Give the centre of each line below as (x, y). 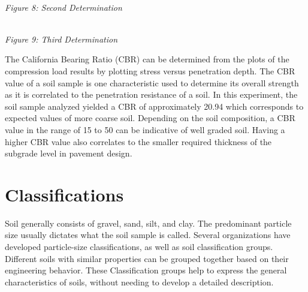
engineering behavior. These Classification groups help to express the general (146, 270)
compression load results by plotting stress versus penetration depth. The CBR (150, 70)
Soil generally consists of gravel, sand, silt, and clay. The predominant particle (148, 223)
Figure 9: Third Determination (61, 39)
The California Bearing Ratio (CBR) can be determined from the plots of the (147, 59)
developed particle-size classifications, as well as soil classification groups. (139, 247)
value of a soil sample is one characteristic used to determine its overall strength (152, 82)
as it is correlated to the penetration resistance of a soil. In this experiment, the (151, 94)
